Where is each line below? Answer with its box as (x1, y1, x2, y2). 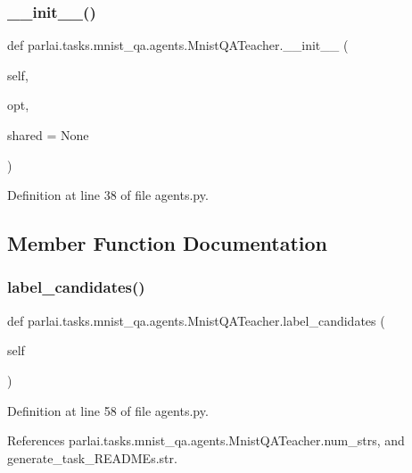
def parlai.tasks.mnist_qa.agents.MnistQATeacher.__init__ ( (7, 36, 349, 54)
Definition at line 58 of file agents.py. (7, 401, 209, 419)
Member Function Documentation (7, 229, 328, 257)
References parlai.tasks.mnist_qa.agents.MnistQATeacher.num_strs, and (7, 431, 405, 450)
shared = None (7, 126, 89, 144)
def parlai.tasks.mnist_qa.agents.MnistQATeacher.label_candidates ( (7, 311, 385, 329)
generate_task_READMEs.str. (7, 448, 177, 467)
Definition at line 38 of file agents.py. (7, 186, 209, 204)
